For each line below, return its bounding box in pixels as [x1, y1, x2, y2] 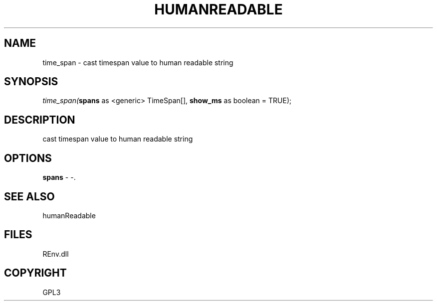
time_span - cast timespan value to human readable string [42, 58, 233, 67]
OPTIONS [4, 152, 52, 164]
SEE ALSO [4, 190, 55, 203]
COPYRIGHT [4, 267, 67, 280]
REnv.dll [42, 249, 69, 258]
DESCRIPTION [4, 113, 75, 126]
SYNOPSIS [4, 75, 58, 88]
